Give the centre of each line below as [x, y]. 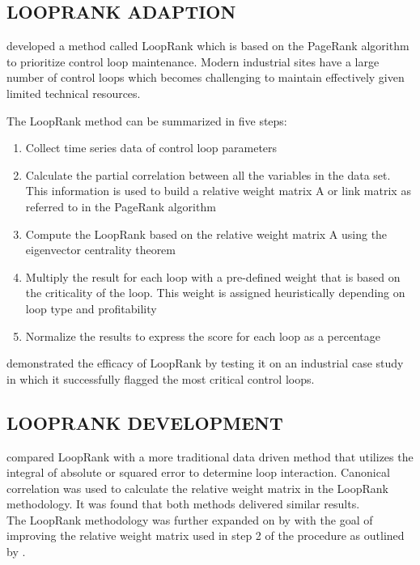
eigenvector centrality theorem [101, 250]
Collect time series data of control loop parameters [151, 148]
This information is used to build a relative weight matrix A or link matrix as [218, 191]
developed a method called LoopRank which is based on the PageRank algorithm [208, 46]
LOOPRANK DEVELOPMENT [145, 422]
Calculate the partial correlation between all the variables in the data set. [208, 174]
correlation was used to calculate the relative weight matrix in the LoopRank [198, 488]
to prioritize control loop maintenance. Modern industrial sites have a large [193, 61]
